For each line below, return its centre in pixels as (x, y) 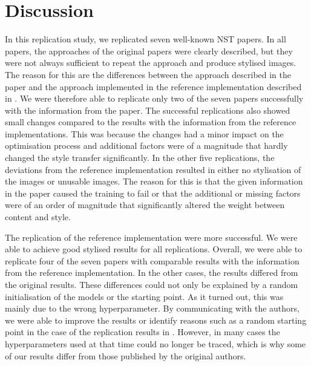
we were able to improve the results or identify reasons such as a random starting (156, 320)
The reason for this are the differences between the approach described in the (148, 74)
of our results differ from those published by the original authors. (126, 355)
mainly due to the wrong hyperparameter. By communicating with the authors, (152, 308)
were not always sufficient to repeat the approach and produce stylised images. (151, 63)
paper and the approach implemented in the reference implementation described (153, 86)
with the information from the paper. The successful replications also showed (148, 110)
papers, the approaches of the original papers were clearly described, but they (149, 51)
